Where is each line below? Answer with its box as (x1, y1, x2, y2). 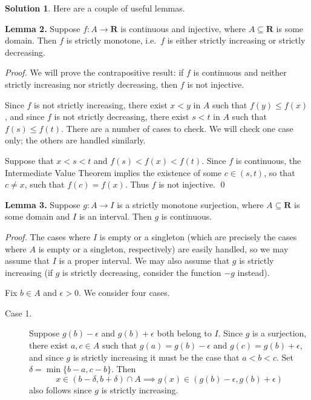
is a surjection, (252, 327, 307, 339)
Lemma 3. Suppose (5, 198, 80, 211)
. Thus (125, 178, 149, 191)
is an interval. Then (79, 210, 152, 223)
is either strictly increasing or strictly (167, 34, 306, 47)
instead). (237, 266, 270, 278)
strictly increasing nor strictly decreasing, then (5, 77, 178, 90)
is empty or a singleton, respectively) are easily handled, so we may (38, 242, 289, 255)
